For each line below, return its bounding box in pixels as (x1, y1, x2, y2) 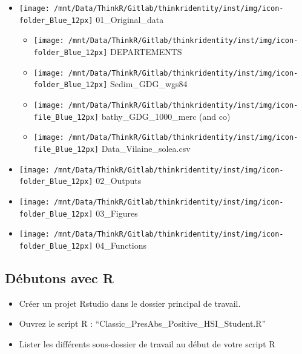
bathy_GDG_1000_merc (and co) (101, 110, 231, 122)
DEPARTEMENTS (110, 45, 182, 57)
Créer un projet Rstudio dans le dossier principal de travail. (19, 297, 241, 309)
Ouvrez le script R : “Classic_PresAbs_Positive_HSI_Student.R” (19, 317, 266, 330)
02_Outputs (96, 174, 142, 187)
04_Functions (96, 238, 147, 251)
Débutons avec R (5, 268, 114, 287)
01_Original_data (96, 13, 164, 25)
